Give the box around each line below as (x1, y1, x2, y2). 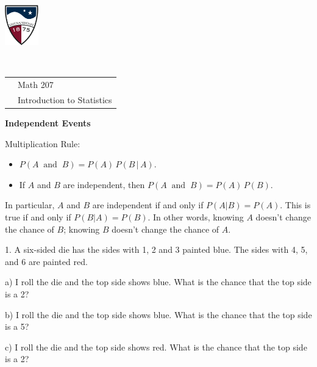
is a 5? (5, 320, 29, 333)
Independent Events (5, 117, 91, 129)
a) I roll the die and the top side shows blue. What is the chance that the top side (5, 275, 312, 288)
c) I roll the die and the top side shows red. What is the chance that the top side (5, 340, 307, 353)
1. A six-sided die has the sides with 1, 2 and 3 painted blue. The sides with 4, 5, (5, 243, 308, 256)
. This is (280, 198, 311, 211)
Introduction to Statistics (18, 93, 112, 106)
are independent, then (63, 178, 145, 191)
